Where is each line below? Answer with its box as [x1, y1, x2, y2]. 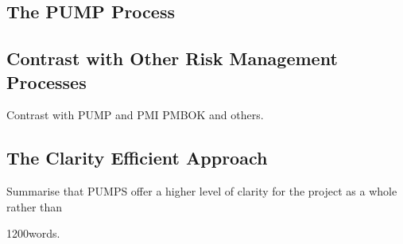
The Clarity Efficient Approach [6, 145, 268, 170]
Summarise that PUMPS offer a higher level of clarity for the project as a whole [6, 183, 397, 199]
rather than [6, 198, 63, 215]
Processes [6, 69, 87, 94]
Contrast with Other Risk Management [6, 46, 338, 71]
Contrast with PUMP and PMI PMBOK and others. [6, 107, 264, 123]
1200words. [6, 225, 60, 242]
